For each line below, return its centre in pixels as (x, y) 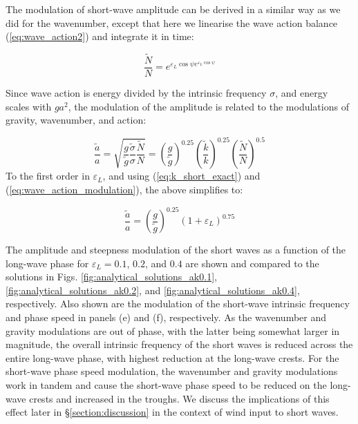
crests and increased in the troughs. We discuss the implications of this (179, 398)
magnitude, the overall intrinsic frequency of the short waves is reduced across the (179, 344)
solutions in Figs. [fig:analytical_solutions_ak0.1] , (111, 277)
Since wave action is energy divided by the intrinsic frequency (136, 93)
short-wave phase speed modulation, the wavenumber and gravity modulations (172, 371)
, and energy (302, 93)
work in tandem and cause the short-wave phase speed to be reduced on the (166, 384)
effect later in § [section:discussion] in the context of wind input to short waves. (172, 412)
